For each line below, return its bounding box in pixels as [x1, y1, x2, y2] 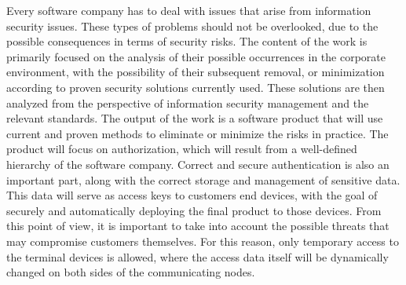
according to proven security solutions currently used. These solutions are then [6, 79, 385, 95]
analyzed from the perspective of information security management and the [6, 94, 369, 111]
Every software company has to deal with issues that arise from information [6, 2, 371, 18]
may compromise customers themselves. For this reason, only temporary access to [6, 232, 399, 249]
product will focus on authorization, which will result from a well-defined [6, 141, 357, 157]
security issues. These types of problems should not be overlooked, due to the [6, 17, 379, 34]
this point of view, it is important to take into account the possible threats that [6, 217, 390, 234]
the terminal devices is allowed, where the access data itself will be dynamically [6, 248, 389, 265]
